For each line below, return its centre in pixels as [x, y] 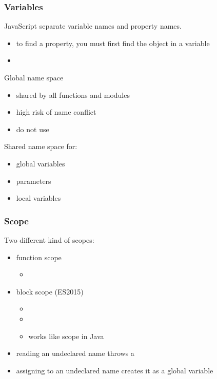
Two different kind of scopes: [49, 239]
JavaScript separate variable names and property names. [93, 26]
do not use [33, 129]
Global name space [34, 77]
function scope [39, 257]
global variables [41, 163]
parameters [34, 181]
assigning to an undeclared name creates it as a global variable [115, 370]
